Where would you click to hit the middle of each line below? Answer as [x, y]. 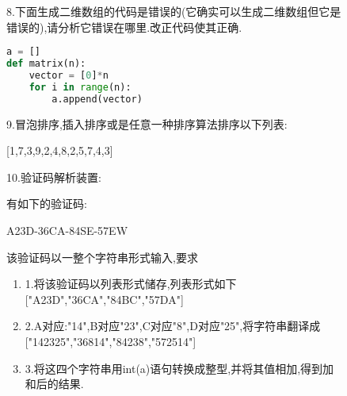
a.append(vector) [97, 99]
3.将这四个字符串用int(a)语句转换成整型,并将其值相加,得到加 [179, 368]
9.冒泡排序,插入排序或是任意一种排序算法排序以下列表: [147, 123]
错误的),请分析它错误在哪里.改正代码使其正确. [124, 27]
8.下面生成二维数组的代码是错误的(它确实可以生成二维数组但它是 [174, 11]
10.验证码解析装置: [54, 177]
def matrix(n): [46, 64]
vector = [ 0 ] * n [69, 75]
